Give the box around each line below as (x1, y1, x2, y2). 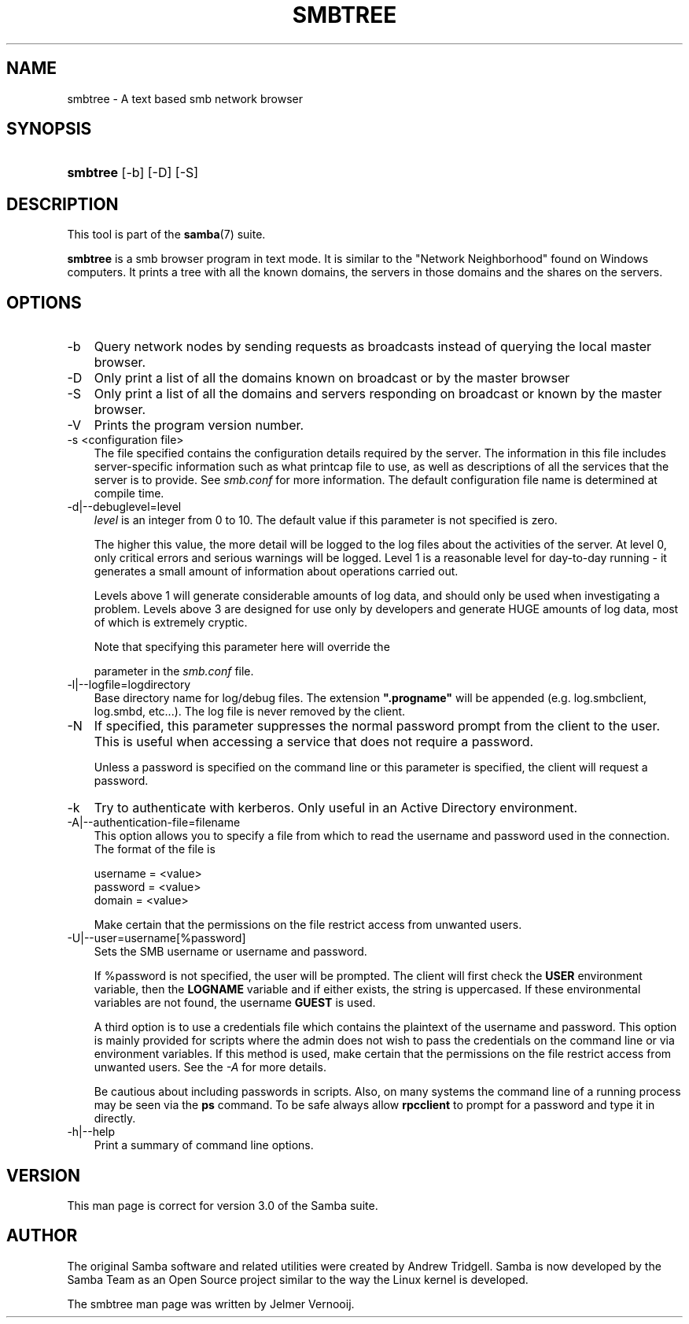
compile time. (94, 486, 164, 501)
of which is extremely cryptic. (94, 616, 248, 630)
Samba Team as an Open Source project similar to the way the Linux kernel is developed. (67, 1272, 529, 1286)
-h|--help (67, 1125, 116, 1139)
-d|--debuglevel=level (67, 500, 182, 514)
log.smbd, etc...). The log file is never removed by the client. (94, 705, 406, 719)
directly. (94, 1111, 136, 1126)
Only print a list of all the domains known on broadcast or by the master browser (94, 370, 570, 386)
